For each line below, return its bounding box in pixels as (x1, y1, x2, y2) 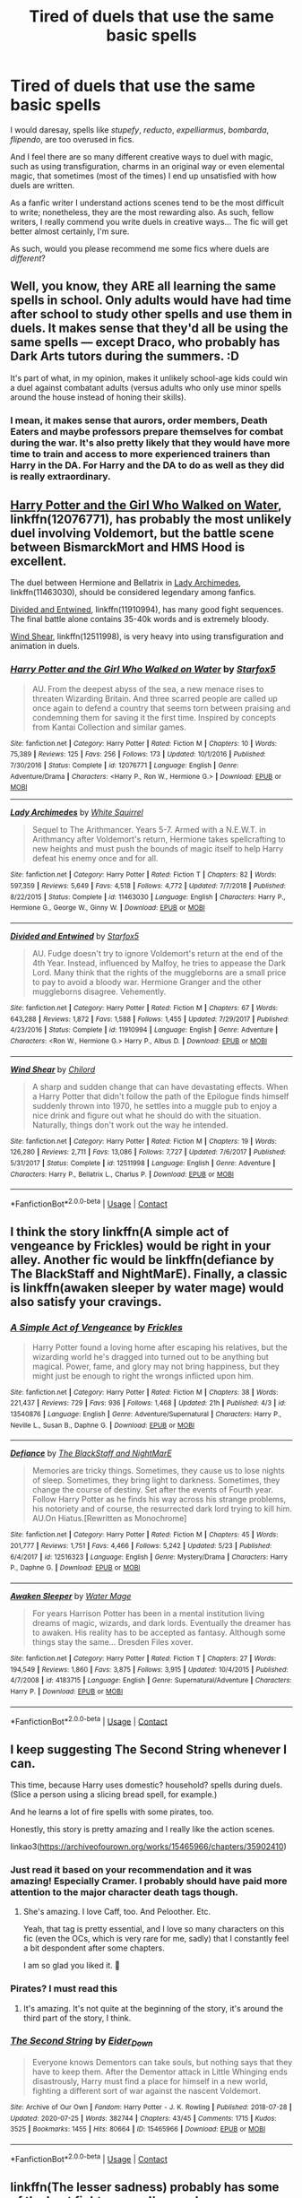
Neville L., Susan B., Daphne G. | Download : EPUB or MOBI (10, 1421, 195, 1430)
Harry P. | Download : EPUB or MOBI (10, 1687, 124, 1696)
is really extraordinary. (10, 470, 111, 482)
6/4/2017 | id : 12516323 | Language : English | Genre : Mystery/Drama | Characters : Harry (10, 1553, 288, 1562)
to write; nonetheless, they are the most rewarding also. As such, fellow (10, 206, 274, 217)
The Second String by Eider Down (10, 2035, 153, 2049)
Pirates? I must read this (10, 1983, 118, 1995)
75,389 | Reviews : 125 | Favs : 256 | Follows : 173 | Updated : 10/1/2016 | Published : (10, 750, 267, 759)
